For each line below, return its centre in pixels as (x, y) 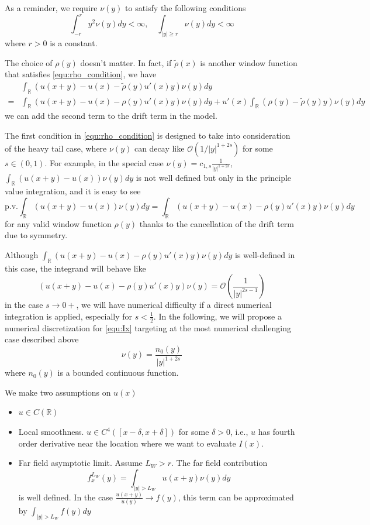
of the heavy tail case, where (56, 148)
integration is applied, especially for (69, 316)
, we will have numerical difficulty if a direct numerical (174, 305)
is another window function (249, 62)
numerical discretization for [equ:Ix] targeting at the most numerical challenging (148, 327)
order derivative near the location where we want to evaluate (127, 443)
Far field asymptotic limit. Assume (80, 463)
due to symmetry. (36, 235)
